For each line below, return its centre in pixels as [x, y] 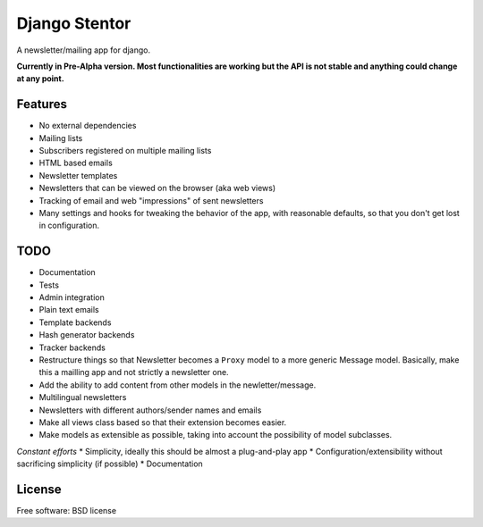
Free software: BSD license [66, 511]
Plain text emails [69, 310]
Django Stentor [74, 23]
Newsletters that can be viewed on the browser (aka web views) [157, 188]
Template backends [75, 322]
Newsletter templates [78, 175]
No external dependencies [88, 126]
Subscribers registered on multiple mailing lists [125, 151]
